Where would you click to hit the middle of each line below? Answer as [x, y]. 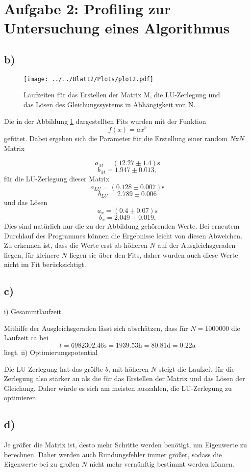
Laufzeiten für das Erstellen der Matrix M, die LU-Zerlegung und [122, 95]
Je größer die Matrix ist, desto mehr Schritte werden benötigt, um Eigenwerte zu [125, 445]
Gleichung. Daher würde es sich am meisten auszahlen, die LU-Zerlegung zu [118, 388]
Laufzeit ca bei [26, 338]
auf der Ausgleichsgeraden [197, 245]
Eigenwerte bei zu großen [42, 464]
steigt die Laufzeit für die [197, 369]
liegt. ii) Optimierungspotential [51, 352]
